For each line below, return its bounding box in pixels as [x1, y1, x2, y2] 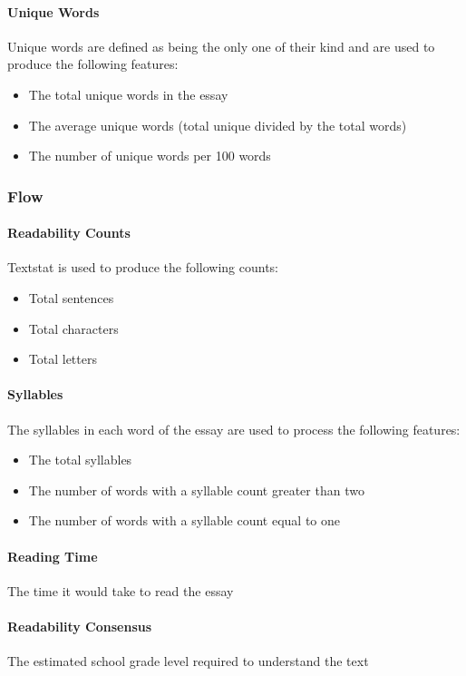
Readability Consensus [7, 616, 152, 635]
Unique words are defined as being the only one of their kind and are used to [7, 36, 435, 55]
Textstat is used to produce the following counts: [7, 258, 279, 277]
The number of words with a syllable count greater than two [28, 480, 364, 499]
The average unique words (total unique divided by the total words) [28, 115, 407, 134]
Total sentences [28, 289, 114, 307]
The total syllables [28, 450, 132, 469]
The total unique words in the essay [28, 84, 228, 103]
